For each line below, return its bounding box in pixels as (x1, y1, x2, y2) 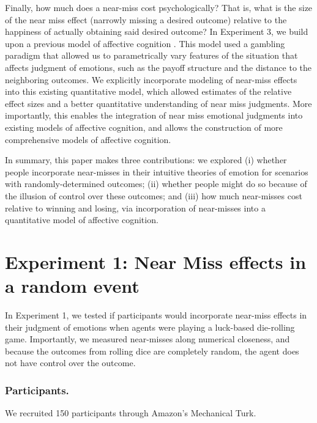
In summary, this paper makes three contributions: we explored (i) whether (5, 153, 287, 166)
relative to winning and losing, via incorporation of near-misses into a (5, 201, 266, 214)
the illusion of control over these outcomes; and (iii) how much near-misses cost (5, 189, 302, 202)
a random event (5, 273, 140, 298)
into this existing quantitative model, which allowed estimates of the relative (5, 85, 292, 98)
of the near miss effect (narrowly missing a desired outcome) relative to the (5, 13, 287, 26)
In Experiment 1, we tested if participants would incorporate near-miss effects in (5, 309, 307, 321)
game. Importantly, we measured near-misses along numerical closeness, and (5, 333, 290, 345)
